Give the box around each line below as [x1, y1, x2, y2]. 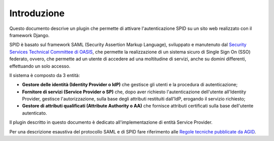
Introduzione [9, 8, 65, 19]
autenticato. [22, 110, 47, 116]
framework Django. [9, 32, 50, 38]
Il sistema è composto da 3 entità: [9, 72, 80, 78]
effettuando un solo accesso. [9, 63, 71, 69]
